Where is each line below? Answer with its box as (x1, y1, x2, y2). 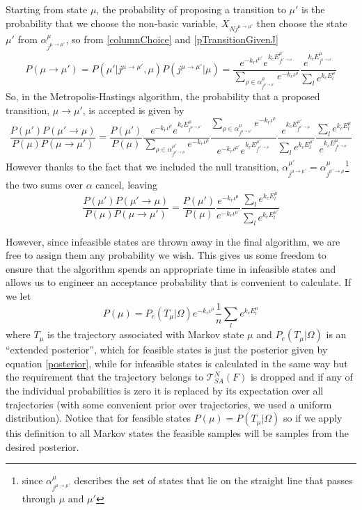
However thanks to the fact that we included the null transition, (6, 159, 279, 173)
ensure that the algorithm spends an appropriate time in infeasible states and (6, 261, 336, 276)
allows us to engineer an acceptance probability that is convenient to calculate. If (6, 275, 352, 289)
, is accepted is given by (82, 102, 184, 117)
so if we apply (283, 411, 343, 425)
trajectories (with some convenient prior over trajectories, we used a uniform (6, 397, 332, 411)
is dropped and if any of (250, 369, 353, 384)
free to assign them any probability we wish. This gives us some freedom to (6, 248, 326, 262)
